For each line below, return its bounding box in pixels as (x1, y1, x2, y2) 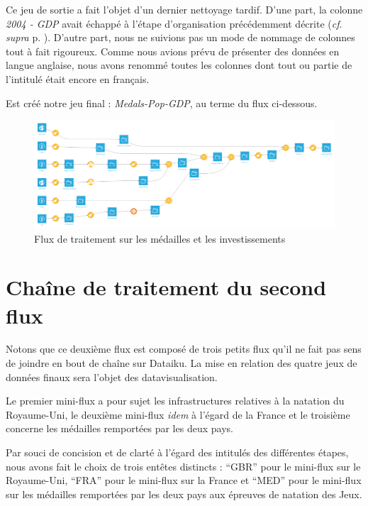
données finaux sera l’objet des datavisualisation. (6, 369, 218, 384)
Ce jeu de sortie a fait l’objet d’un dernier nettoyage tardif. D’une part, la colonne (6, 2, 363, 16)
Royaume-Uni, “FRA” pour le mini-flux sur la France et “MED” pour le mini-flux (6, 473, 362, 488)
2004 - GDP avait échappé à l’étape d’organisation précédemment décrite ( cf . (6, 16, 342, 31)
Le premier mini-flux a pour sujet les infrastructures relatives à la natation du (6, 393, 345, 408)
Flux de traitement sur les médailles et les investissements (34, 231, 286, 246)
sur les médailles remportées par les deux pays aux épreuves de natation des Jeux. (6, 486, 362, 501)
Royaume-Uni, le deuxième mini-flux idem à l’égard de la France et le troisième (6, 407, 350, 422)
